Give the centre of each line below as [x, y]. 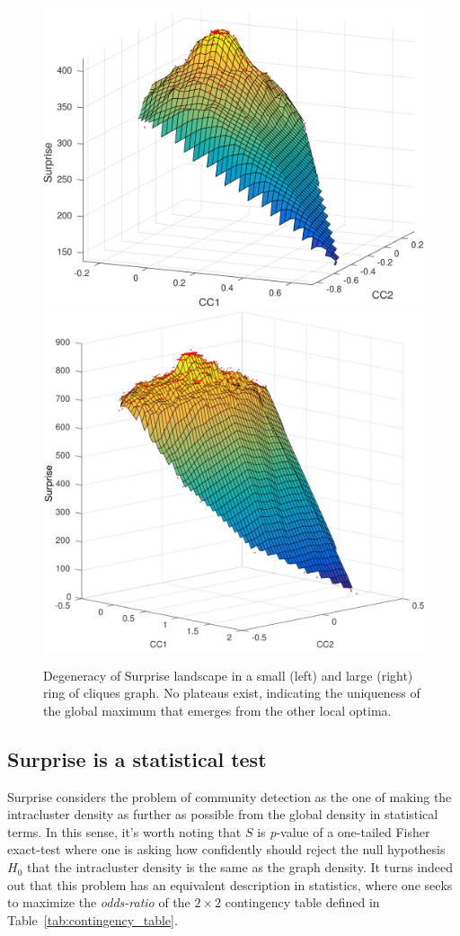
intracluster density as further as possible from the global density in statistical [223, 814]
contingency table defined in [302, 902]
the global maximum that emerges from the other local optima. [217, 710]
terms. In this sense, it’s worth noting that [124, 831]
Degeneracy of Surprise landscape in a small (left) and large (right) [228, 675]
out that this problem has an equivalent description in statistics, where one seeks [230, 884]
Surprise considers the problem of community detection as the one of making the [230, 796]
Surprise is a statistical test [137, 758]
